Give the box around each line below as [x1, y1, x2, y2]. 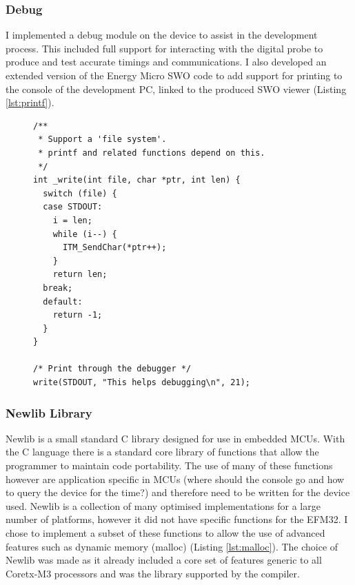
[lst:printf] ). [6, 95, 54, 110]
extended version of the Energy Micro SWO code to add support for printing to [6, 68, 343, 82]
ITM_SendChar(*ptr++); [62, 243, 167, 253]
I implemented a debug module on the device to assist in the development [6, 28, 318, 42]
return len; [52, 269, 108, 280]
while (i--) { [52, 229, 117, 239]
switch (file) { [43, 188, 117, 198]
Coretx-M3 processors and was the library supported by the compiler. [6, 566, 300, 580]
